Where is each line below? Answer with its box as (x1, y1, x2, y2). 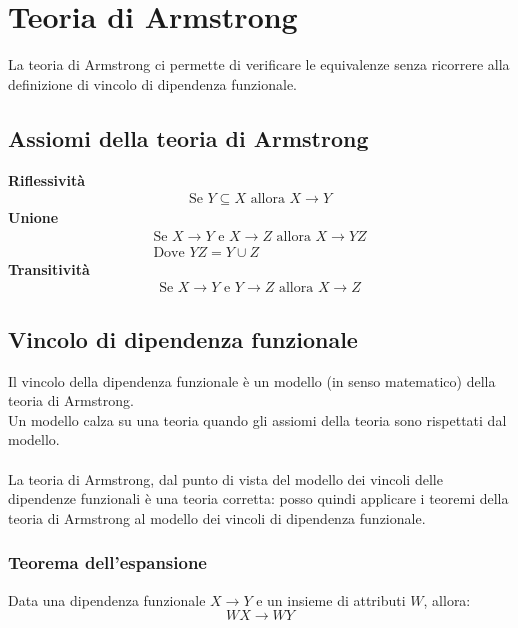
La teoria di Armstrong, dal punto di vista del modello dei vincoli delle (8, 468, 443, 489)
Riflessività (8, 169, 86, 190)
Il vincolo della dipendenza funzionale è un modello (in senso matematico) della (8, 370, 496, 391)
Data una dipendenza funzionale (8, 589, 206, 610)
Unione (8, 207, 59, 228)
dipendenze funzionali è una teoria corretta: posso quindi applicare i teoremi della (8, 488, 509, 509)
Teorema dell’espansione (8, 550, 207, 575)
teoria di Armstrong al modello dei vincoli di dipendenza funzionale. (8, 507, 426, 528)
